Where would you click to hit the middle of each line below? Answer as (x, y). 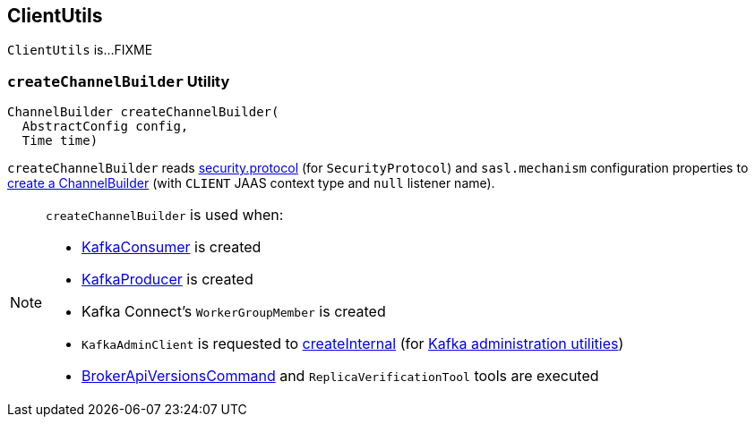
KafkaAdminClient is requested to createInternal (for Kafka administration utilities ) (353, 344)
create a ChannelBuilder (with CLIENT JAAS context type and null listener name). (251, 183)
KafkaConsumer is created (172, 247)
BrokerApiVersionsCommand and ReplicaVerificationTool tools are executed (340, 376)
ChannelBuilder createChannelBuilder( (143, 112)
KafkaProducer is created (167, 280)
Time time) (60, 141)
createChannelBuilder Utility (119, 81)
